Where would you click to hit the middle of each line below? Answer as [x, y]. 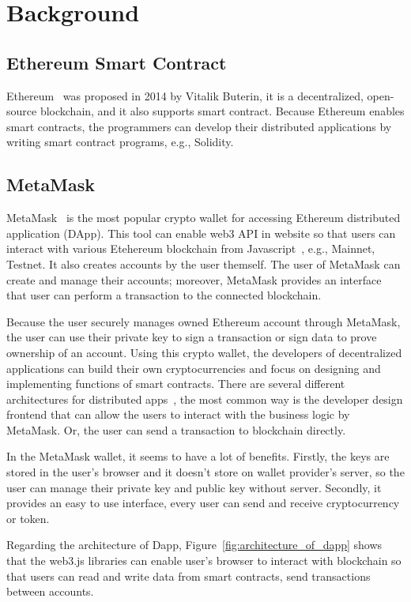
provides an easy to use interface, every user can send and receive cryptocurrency [203, 503]
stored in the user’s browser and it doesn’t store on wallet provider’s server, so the [205, 472]
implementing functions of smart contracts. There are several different [176, 384]
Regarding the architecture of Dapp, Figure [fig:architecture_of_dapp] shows [194, 545]
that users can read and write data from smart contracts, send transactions [189, 576]
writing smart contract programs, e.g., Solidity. [120, 142]
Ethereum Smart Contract [117, 62]
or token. [28, 518]
